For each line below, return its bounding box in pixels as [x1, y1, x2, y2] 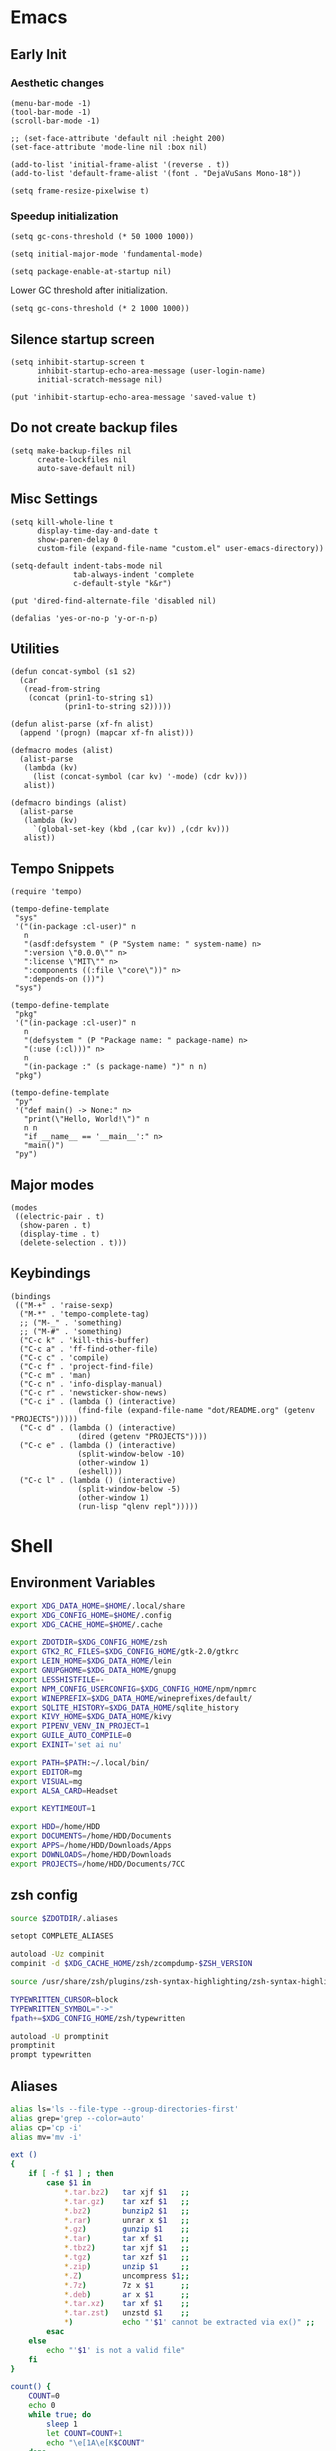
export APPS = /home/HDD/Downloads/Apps [10, 1841, 172, 1851]
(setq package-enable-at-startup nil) [10, 267, 172, 277]
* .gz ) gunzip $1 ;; [63, 2224, 190, 2235]
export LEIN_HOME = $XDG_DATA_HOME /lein [10, 1656, 172, 1666]
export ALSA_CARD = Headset [10, 1786, 118, 1796]
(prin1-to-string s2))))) [63, 702, 172, 712]
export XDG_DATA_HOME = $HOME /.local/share [10, 1601, 186, 1611]
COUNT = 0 [28, 2391, 60, 2401]
